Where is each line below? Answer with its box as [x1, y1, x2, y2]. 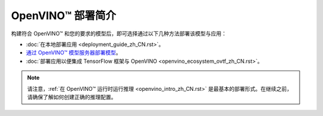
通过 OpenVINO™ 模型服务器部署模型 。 [26, 49, 122, 56]
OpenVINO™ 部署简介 [11, 9, 117, 22]
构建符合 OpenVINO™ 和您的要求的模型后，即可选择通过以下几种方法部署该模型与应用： [11, 30, 227, 37]
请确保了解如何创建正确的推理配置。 [27, 93, 117, 100]
